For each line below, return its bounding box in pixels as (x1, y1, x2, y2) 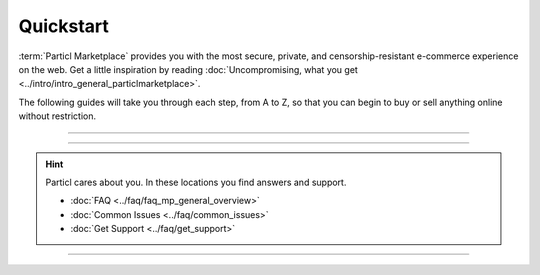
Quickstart (18, 15, 110, 37)
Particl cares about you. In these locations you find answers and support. (45, 176, 347, 188)
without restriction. (18, 110, 97, 122)
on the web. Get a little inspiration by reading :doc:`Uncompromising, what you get (18, 63, 359, 75)
